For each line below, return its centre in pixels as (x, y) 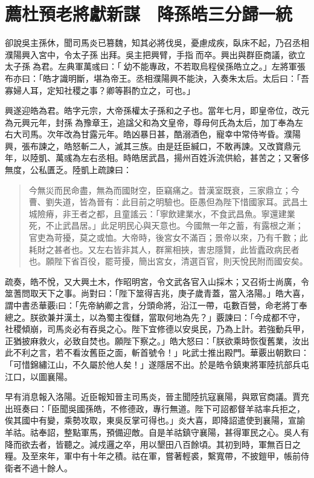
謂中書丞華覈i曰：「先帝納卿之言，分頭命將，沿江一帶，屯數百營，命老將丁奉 (156, 305)
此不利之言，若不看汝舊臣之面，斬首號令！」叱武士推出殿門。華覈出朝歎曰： (157, 352)
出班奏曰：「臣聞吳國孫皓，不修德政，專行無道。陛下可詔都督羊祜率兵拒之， (155, 408)
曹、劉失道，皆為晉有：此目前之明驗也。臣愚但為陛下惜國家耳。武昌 (164, 202)
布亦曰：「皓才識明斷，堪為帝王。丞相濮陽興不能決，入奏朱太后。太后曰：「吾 (157, 78)
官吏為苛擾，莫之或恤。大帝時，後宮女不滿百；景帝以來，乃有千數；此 (168, 237)
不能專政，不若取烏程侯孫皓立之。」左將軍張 (219, 66)
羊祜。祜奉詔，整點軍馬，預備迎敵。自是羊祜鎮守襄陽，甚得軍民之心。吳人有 (157, 432)
